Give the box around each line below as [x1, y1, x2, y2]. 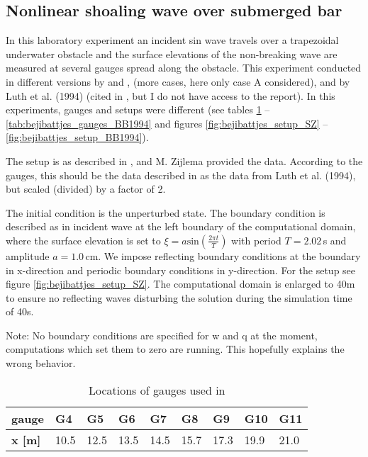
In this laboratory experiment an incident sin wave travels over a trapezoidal [6, 33, 339, 47]
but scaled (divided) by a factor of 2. [6, 181, 166, 196]
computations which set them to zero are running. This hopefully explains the [6, 342, 345, 356]
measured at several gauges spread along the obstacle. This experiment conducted [6, 60, 362, 75]
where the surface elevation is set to [6, 232, 161, 247]
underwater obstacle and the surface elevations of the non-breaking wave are [6, 46, 338, 61]
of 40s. [6, 304, 34, 319]
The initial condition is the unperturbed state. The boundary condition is [6, 205, 325, 220]
